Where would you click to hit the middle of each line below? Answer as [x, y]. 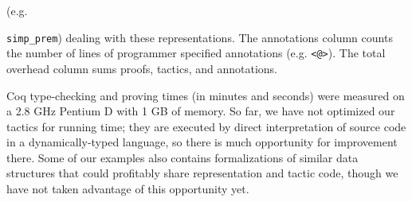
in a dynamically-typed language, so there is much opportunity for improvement [202, 142]
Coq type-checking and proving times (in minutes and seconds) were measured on [206, 95]
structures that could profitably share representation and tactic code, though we [202, 173]
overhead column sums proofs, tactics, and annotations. [142, 68]
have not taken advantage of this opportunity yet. [128, 189]
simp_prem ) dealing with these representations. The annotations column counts [200, 37]
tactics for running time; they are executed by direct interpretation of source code [206, 126]
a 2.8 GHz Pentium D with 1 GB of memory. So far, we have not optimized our [201, 111]
